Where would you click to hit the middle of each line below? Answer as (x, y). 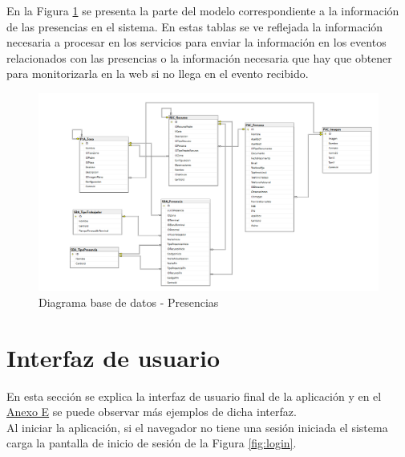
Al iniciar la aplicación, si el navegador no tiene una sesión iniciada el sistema (197, 427)
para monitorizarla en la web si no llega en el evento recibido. (158, 73)
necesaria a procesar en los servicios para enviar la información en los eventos (196, 42)
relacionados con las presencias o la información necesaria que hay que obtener (199, 57)
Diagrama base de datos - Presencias (129, 302)
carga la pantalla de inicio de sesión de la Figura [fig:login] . (152, 443)
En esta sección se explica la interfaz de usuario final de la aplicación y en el (194, 396)
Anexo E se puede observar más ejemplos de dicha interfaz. (152, 412)
